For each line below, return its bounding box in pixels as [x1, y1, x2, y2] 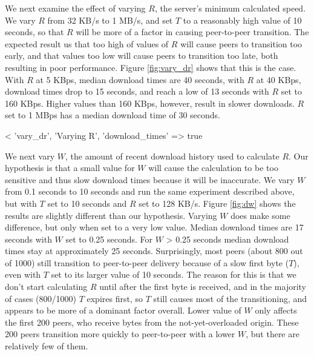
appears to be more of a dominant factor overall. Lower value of [5, 304, 241, 317]
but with [5, 196, 37, 209]
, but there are [246, 327, 299, 340]
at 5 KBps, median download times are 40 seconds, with [36, 73, 244, 86]
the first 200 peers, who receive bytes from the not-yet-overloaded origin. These [5, 315, 299, 328]
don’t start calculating [5, 280, 88, 293]
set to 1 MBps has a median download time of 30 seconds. [5, 109, 220, 121]
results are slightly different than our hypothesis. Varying [5, 209, 217, 221]
